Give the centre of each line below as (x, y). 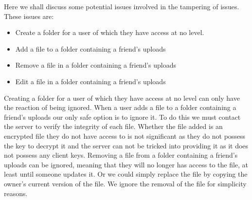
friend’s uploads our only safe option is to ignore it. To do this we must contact (122, 117)
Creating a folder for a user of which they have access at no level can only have (122, 98)
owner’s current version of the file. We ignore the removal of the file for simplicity (125, 183)
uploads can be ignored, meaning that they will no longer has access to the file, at (126, 164)
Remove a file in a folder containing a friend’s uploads (96, 65)
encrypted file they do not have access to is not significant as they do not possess (125, 136)
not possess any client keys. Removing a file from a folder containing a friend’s (121, 155)
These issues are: (29, 16)
